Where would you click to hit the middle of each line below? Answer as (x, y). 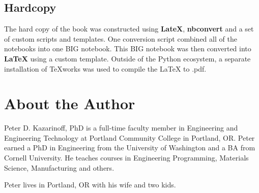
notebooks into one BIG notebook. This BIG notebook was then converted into (128, 49)
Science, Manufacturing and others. (59, 167)
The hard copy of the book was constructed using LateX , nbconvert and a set (129, 29)
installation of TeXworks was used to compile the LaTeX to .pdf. (105, 68)
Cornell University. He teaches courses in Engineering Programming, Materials (126, 158)
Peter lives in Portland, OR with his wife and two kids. (90, 185)
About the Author (70, 103)
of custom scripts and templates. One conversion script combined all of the (121, 38)
